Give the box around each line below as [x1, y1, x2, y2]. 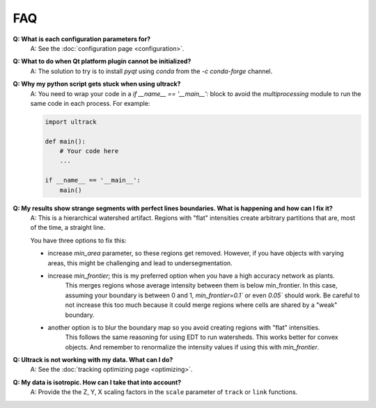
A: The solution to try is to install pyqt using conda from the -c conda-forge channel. [30, 67, 273, 75]
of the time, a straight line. [30, 223, 106, 232]
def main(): [45, 137, 86, 146]
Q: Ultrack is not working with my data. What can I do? [13, 356, 173, 364]
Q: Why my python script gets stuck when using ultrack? [13, 80, 181, 88]
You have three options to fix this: [30, 236, 127, 244]
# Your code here [59, 147, 119, 155]
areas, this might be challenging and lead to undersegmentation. [47, 258, 233, 267]
